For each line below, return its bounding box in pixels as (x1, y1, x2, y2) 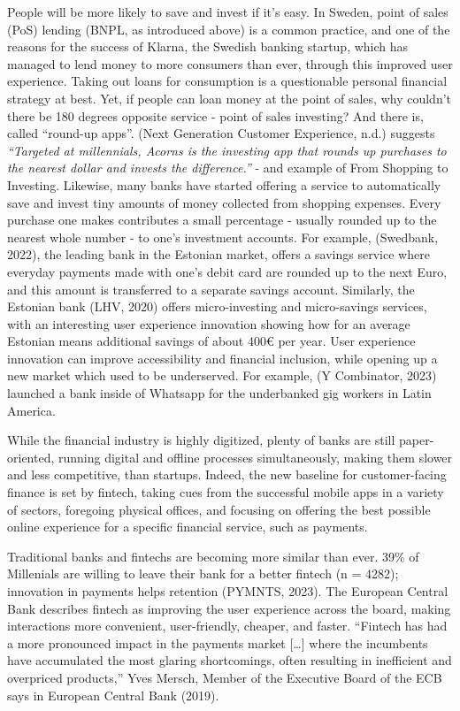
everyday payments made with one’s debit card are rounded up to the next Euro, (7, 262, 448, 280)
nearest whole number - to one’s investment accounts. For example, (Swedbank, (7, 227, 439, 246)
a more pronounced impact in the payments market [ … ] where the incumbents (7, 633, 428, 652)
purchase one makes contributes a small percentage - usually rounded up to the (7, 210, 437, 229)
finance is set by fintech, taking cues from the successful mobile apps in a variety (7, 483, 444, 501)
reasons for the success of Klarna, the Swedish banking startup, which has (7, 37, 409, 56)
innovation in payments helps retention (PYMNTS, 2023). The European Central (7, 582, 448, 600)
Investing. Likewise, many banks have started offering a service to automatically (7, 175, 441, 194)
